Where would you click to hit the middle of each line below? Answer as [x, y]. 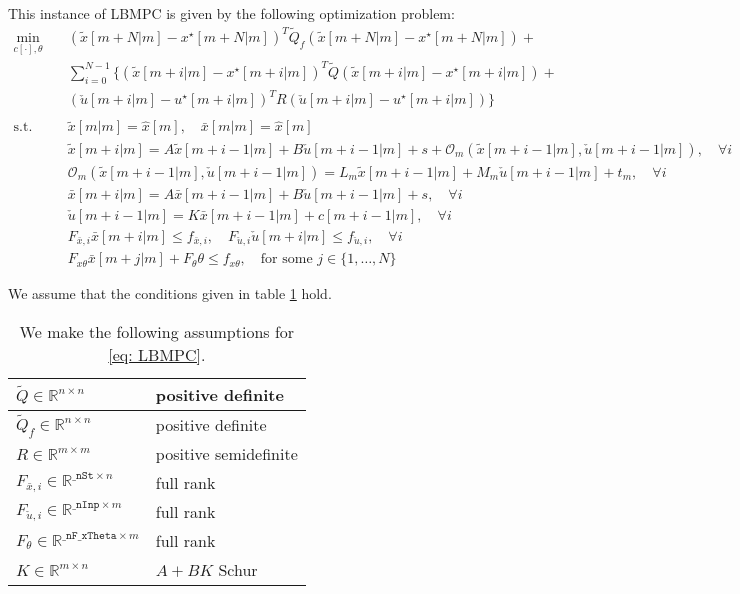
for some [286, 259]
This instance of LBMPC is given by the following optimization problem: [231, 13]
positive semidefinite [226, 454]
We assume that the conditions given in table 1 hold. [170, 293]
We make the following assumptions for [157, 332]
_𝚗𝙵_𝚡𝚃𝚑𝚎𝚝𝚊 [89, 535]
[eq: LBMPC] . [157, 355]
